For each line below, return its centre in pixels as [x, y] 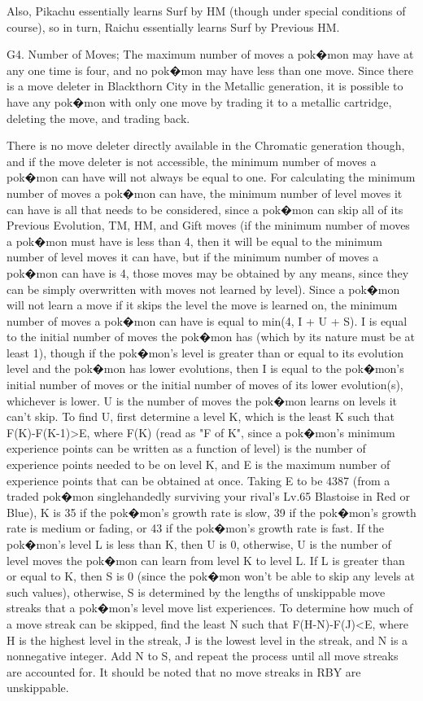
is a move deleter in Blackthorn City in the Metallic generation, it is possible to [205, 86]
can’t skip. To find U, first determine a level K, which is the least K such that [201, 416]
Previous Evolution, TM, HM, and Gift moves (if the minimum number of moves [208, 225]
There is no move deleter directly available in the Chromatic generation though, [206, 145]
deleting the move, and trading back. [98, 118]
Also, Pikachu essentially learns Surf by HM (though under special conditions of [206, 11]
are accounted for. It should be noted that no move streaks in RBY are [184, 671]
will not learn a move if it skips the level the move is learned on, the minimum [202, 305]
